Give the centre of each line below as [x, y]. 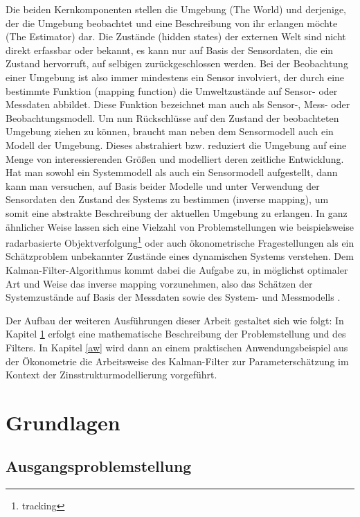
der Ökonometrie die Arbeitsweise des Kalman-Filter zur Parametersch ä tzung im [177, 361]
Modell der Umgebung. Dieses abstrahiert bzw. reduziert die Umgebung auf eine [176, 144]
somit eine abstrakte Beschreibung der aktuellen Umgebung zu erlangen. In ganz [177, 212]
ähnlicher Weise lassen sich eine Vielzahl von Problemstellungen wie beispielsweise [180, 226]
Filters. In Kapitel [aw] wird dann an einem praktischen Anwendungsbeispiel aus [177, 347]
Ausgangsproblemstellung [99, 466]
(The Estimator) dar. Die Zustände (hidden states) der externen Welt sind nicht [176, 36]
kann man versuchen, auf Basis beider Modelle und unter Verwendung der [163, 185]
